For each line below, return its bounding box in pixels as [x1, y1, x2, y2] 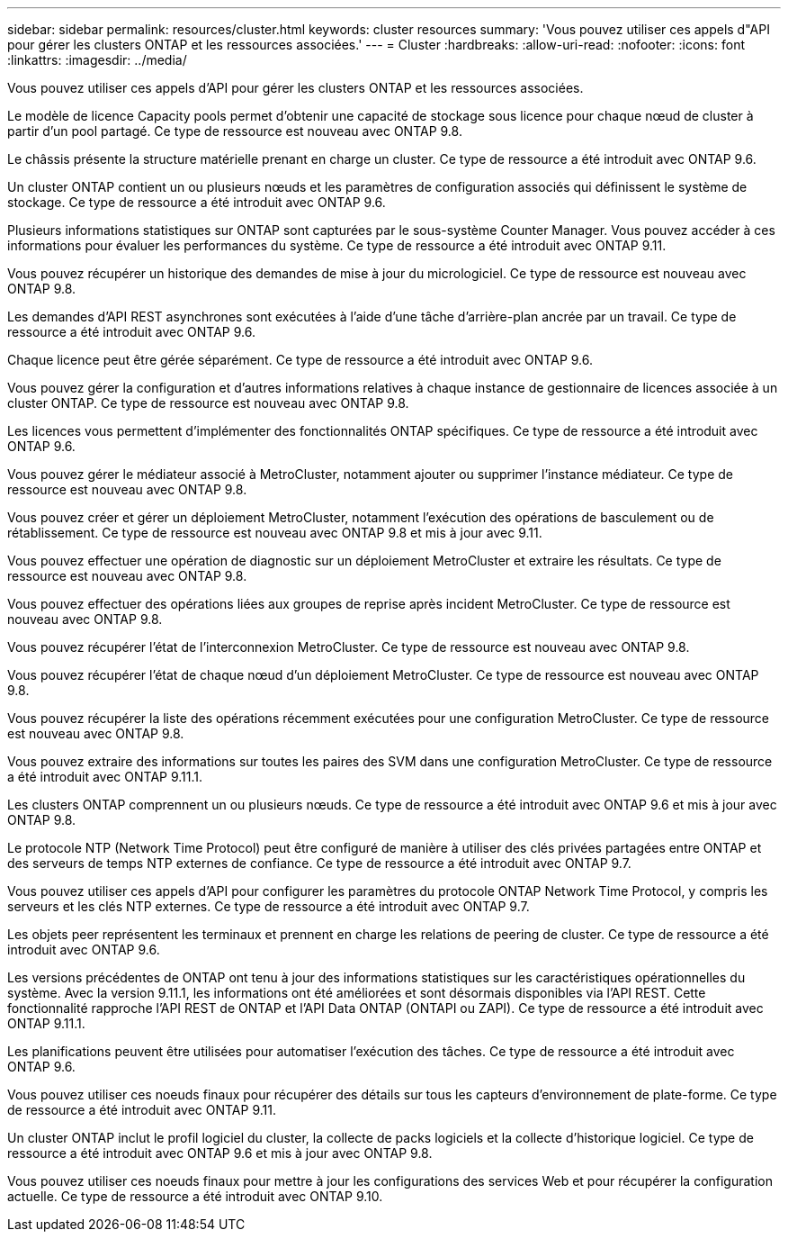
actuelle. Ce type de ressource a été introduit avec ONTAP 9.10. [7, 1189, 383, 1204]
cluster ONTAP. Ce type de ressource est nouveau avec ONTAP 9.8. [7, 395, 409, 411]
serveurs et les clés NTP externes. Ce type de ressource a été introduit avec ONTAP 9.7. [7, 899, 530, 914]
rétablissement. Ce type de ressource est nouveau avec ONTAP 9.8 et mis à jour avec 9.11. [7, 525, 542, 540]
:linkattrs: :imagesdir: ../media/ [7, 52, 187, 68]
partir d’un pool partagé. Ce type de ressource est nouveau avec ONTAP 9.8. [7, 123, 462, 139]
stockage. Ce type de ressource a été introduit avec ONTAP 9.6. [7, 194, 386, 210]
